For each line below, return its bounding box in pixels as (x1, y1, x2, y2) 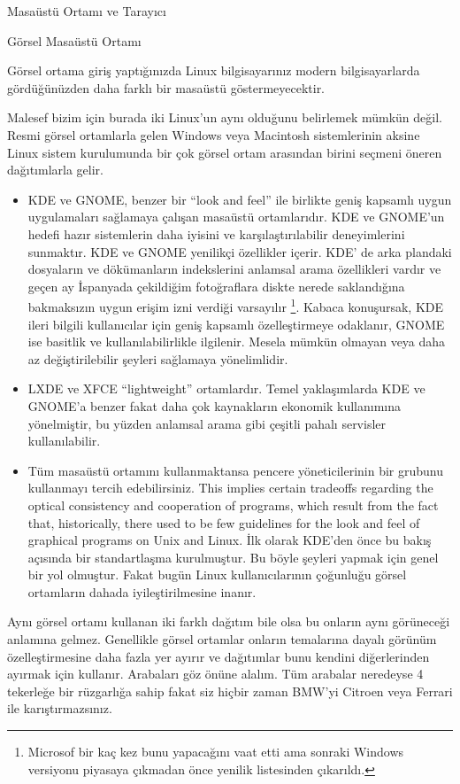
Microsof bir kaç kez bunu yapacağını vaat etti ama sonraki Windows (27, 742, 404, 761)
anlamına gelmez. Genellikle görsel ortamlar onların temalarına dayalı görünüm (7, 630, 437, 648)
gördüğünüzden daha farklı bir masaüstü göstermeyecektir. (7, 78, 326, 97)
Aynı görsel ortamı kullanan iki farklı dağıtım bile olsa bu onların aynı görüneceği (7, 612, 450, 631)
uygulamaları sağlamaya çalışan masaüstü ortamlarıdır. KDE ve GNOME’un (27, 207, 445, 226)
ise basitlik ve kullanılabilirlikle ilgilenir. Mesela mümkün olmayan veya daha (27, 332, 446, 351)
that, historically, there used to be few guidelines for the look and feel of (27, 513, 420, 532)
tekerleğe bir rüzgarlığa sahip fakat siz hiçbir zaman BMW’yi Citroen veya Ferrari (7, 681, 453, 700)
